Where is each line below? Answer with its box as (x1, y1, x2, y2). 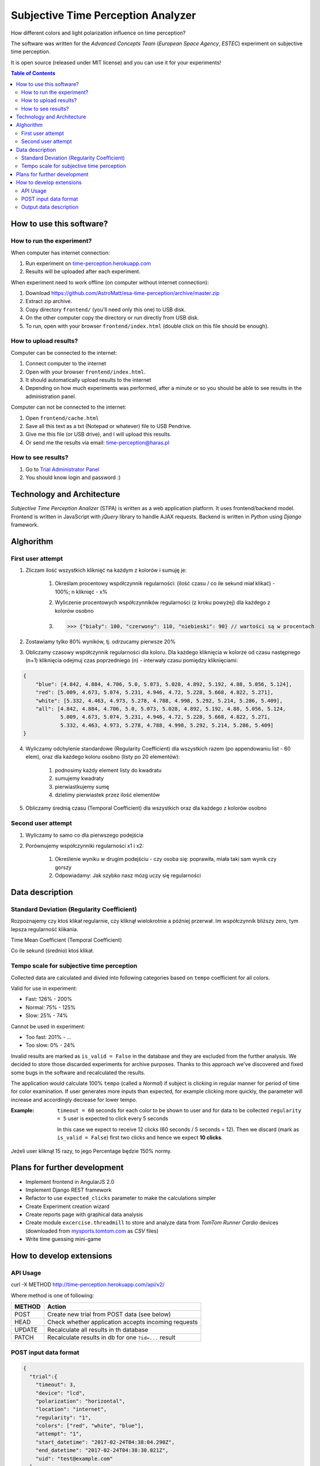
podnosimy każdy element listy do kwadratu (55, 766, 162, 773)
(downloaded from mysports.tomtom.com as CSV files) (25, 1227, 159, 1234)
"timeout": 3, (35, 1382, 76, 1388)
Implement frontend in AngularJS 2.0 (25, 1178, 114, 1185)
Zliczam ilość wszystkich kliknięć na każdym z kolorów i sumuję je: (25, 566, 187, 574)
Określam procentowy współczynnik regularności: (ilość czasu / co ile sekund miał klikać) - (55, 580, 275, 587)
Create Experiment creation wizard (25, 1203, 110, 1210)
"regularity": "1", (35, 1414, 92, 1421)
